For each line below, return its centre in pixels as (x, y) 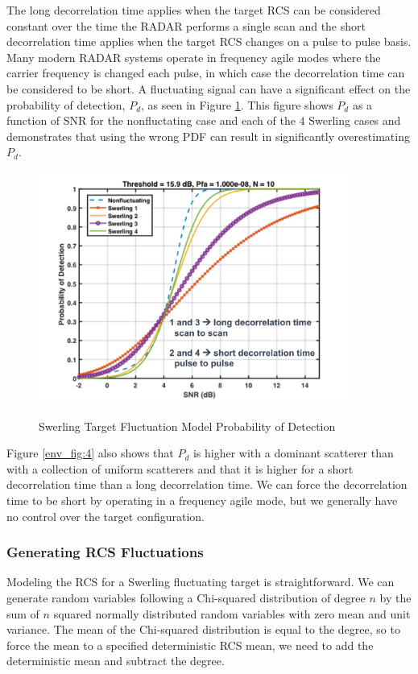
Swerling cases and (355, 120)
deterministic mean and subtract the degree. (116, 661)
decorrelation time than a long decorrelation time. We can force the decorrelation (207, 484)
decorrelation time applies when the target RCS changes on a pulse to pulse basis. (209, 41)
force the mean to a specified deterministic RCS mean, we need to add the (190, 645)
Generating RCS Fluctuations (105, 552)
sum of (23, 613)
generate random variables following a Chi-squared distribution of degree (186, 597)
